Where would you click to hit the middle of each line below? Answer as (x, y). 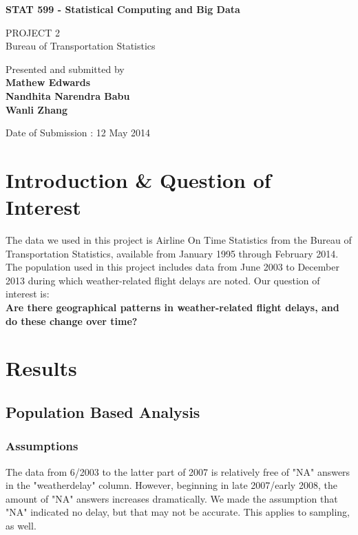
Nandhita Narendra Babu (68, 95)
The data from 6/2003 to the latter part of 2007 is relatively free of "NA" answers (178, 471)
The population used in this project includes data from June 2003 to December (172, 267)
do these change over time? (72, 321)
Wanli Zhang (36, 109)
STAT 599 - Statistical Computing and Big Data (123, 9)
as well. (21, 525)
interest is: (28, 294)
